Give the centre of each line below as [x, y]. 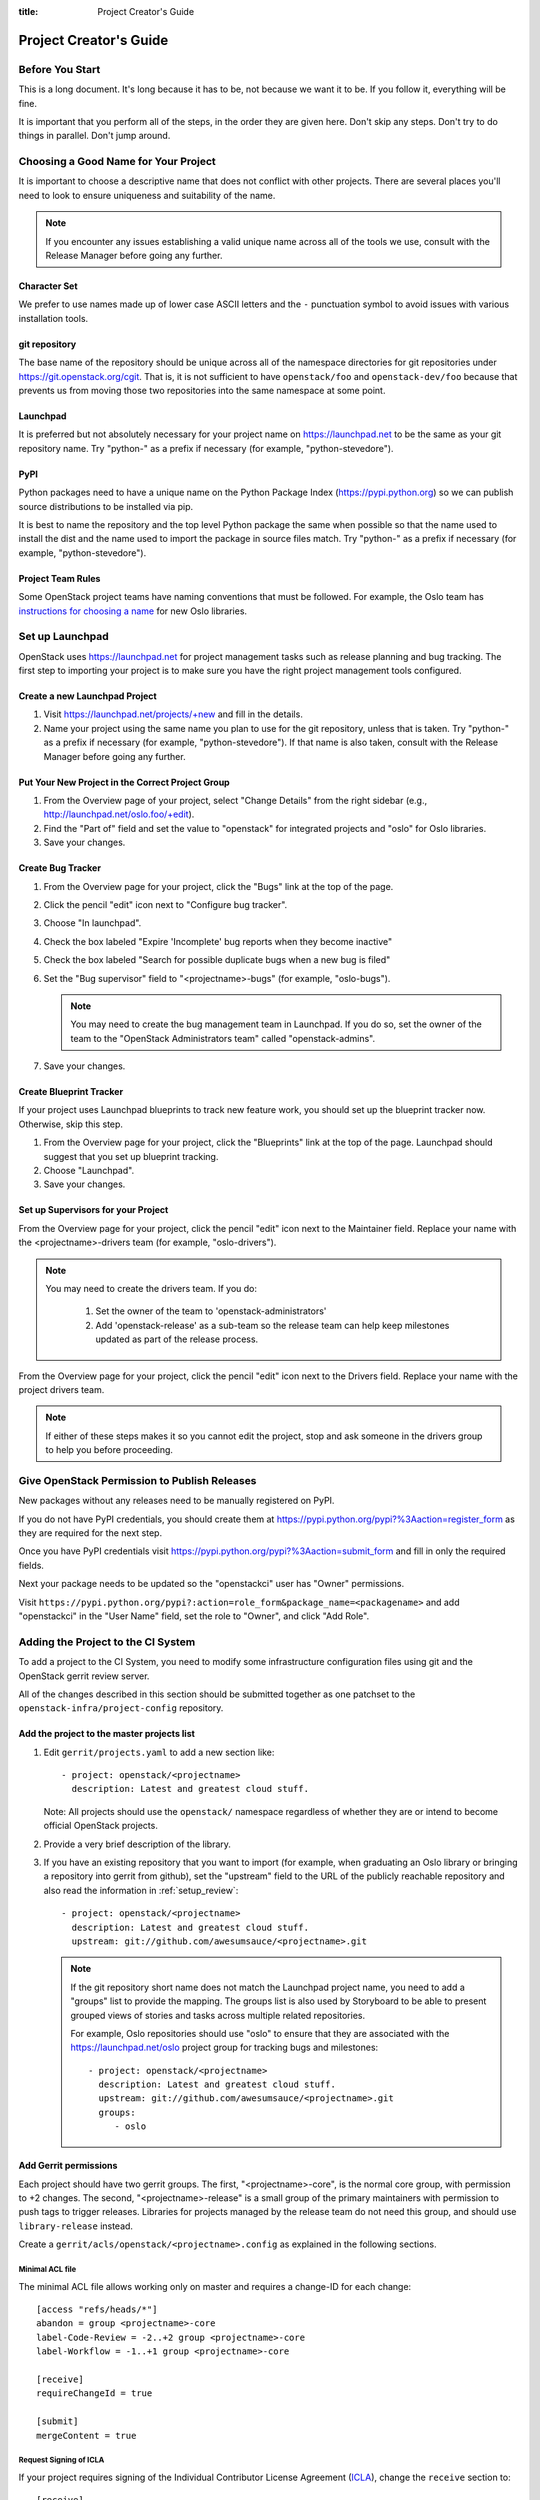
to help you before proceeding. [109, 1450]
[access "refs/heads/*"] [97, 2309]
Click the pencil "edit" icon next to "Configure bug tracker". [165, 904]
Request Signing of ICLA [61, 2460]
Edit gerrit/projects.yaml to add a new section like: [159, 1752]
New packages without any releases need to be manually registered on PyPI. [176, 1501]
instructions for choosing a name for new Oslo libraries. [133, 611]
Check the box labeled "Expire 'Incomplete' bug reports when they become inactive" [218, 941]
